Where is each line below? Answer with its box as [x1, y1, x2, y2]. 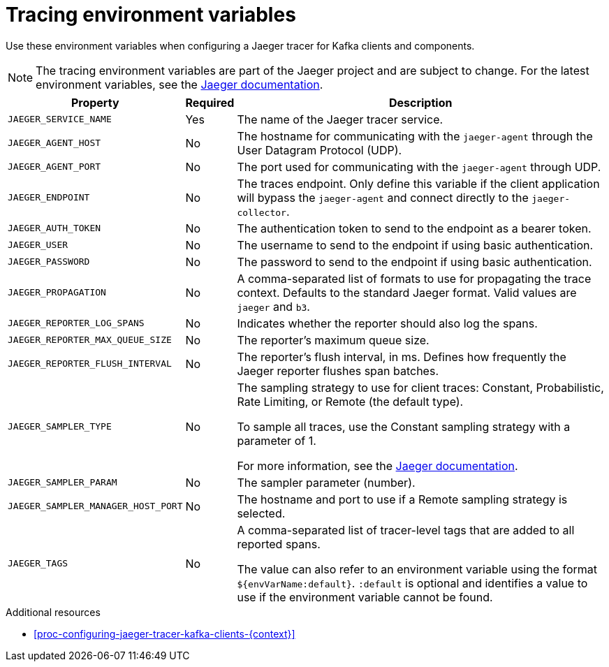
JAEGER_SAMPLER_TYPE [8, 421, 112, 432]
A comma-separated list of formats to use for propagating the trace [237, 271, 592, 286]
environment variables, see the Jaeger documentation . [36, 77, 323, 91]
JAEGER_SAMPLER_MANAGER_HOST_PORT [8, 501, 183, 512]
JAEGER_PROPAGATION [8, 287, 106, 298]
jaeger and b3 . [237, 299, 310, 314]
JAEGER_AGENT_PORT [8, 161, 101, 173]
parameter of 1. [237, 433, 316, 448]
